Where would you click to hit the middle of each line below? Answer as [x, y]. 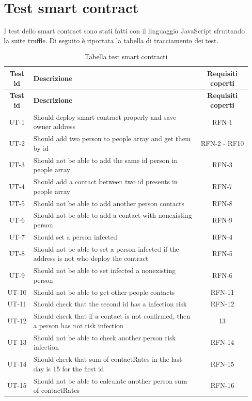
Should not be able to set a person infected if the [106, 249]
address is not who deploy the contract [91, 258]
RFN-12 [222, 304]
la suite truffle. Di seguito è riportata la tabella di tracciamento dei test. [111, 40]
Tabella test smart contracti [126, 56]
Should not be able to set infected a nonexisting [104, 270]
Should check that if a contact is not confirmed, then [112, 316]
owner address [54, 126]
